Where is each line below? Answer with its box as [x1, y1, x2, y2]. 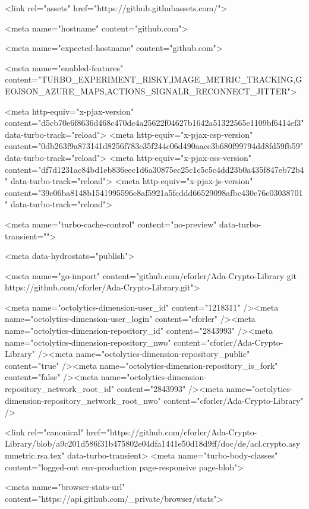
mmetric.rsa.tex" [5, 449, 65, 461]
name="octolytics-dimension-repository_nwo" [5, 336, 171, 348]
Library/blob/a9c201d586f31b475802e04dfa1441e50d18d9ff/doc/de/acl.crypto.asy [5, 437, 301, 450]
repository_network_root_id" [5, 382, 115, 395]
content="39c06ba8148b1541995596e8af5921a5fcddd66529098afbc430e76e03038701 [5, 186, 303, 198]
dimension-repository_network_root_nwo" [5, 394, 161, 406]
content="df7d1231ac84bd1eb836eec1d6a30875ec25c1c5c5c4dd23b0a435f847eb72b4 [5, 163, 304, 175]
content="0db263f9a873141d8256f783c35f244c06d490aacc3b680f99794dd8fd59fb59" [5, 140, 304, 152]
